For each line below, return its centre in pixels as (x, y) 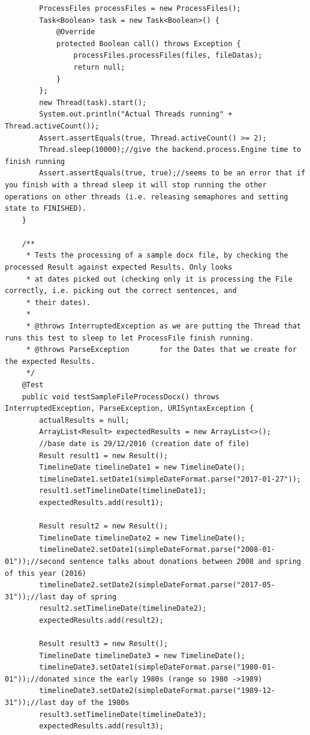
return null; (99, 67)
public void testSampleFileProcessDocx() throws (121, 397)
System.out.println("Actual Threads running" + (136, 114)
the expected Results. (50, 361)
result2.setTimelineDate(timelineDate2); (123, 609)
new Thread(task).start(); (93, 102)
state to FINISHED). (46, 209)
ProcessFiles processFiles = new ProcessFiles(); (140, 8)
